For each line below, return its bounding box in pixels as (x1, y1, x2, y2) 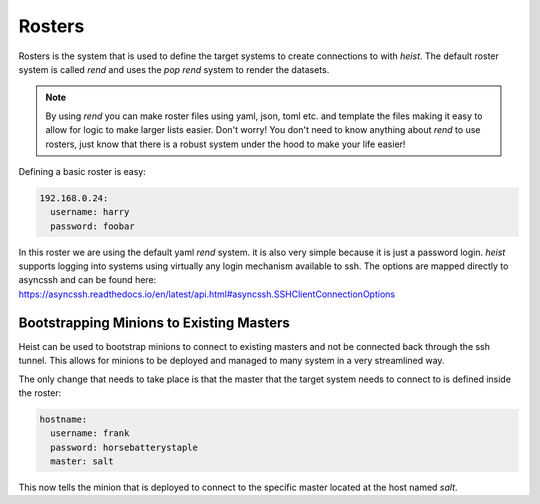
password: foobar (50, 220, 135, 232)
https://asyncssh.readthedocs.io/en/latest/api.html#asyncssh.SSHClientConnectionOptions (18, 288, 395, 300)
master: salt (50, 456, 114, 467)
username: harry (50, 206, 130, 218)
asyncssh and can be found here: (18, 274, 157, 286)
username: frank (50, 428, 130, 439)
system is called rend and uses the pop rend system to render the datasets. (18, 63, 330, 75)
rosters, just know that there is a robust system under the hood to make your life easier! (45, 138, 406, 150)
